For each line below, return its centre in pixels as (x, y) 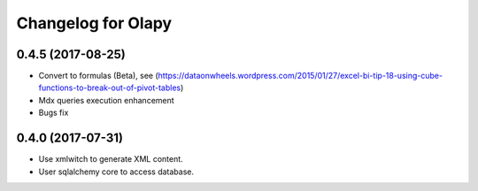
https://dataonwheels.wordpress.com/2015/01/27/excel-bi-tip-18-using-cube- (300, 76)
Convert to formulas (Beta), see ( (98, 76)
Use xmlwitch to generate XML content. (111, 159)
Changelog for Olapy (94, 23)
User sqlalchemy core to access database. (116, 172)
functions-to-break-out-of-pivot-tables (110, 88)
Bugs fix (54, 113)
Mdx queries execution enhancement (106, 100)
